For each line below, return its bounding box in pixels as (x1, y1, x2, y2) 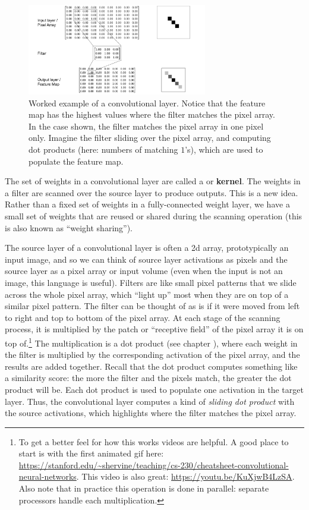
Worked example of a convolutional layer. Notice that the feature (29, 96, 266, 109)
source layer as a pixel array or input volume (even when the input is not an (5, 265, 283, 277)
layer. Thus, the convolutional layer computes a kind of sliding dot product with (5, 395, 295, 407)
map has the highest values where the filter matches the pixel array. (29, 108, 275, 121)
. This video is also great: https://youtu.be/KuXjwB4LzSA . (76, 470, 295, 483)
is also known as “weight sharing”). (5, 221, 133, 234)
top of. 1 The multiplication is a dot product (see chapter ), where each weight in (5, 335, 298, 349)
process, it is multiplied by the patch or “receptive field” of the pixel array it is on (5, 323, 304, 335)
